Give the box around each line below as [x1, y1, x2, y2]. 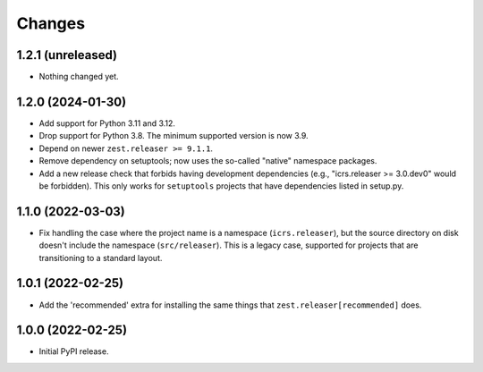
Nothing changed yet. [38, 72, 120, 82]
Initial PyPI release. [38, 346, 109, 357]
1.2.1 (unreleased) [16, 47, 118, 63]
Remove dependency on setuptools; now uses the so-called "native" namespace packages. [38, 156, 377, 166]
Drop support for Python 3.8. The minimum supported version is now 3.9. [38, 131, 309, 141]
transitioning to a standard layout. [38, 252, 163, 263]
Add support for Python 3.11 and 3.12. [38, 117, 176, 129]
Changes [16, 13, 85, 33]
